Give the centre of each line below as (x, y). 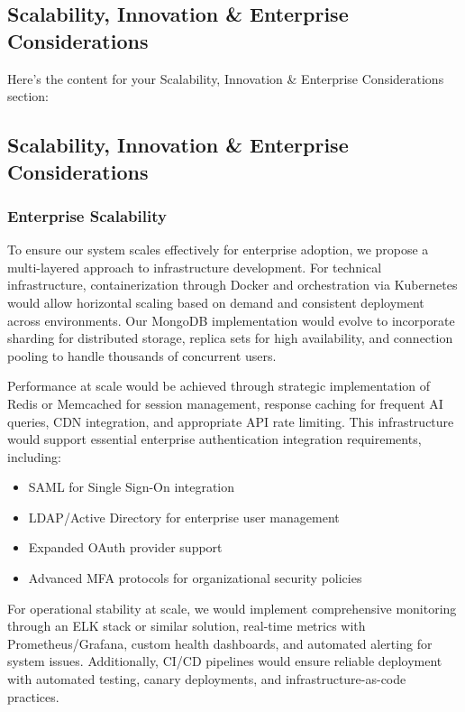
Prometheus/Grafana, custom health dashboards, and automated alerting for (220, 643)
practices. (33, 696)
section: (28, 96)
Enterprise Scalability (87, 215)
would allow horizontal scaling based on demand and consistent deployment (216, 302)
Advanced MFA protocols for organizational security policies (195, 578)
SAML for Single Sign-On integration (132, 487)
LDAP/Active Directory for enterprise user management (184, 517)
